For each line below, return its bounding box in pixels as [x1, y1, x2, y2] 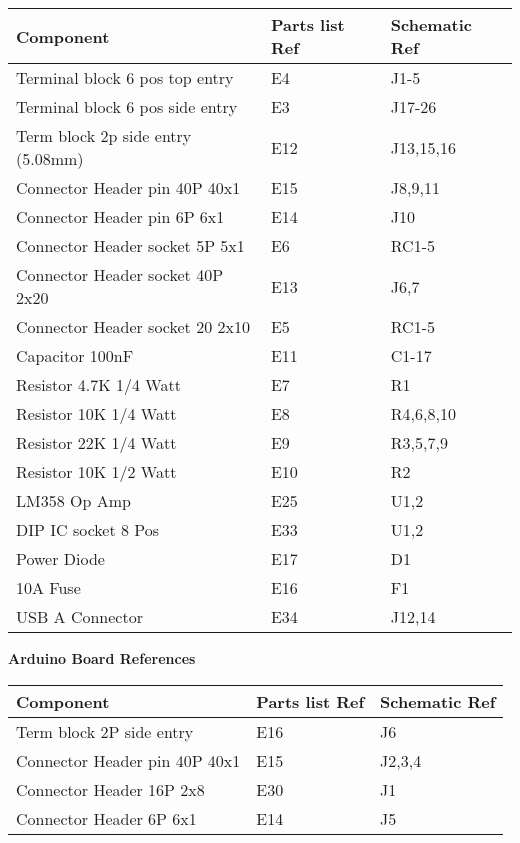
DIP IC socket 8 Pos [16, 518, 160, 541]
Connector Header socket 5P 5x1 [16, 234, 245, 257]
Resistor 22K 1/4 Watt [16, 431, 177, 454]
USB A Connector [16, 605, 143, 628]
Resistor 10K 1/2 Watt [16, 460, 177, 483]
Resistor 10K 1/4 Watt [16, 402, 177, 425]
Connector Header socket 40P [16, 263, 224, 286]
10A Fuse [16, 576, 81, 599]
